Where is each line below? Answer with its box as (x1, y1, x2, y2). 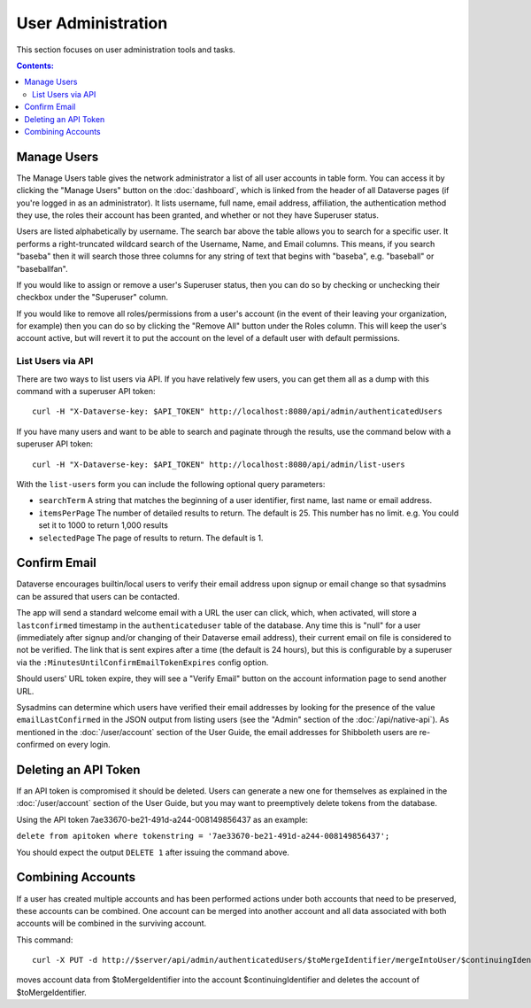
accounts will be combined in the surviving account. (16, 918, 207, 929)
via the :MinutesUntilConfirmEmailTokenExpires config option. (16, 656, 269, 668)
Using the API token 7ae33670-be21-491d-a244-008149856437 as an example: (16, 814, 309, 825)
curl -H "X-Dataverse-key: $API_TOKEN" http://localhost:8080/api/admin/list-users (32, 459, 406, 469)
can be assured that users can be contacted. (16, 591, 181, 601)
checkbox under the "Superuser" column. (16, 292, 168, 303)
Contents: (16, 60, 55, 71)
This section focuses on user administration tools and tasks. (16, 44, 236, 55)
